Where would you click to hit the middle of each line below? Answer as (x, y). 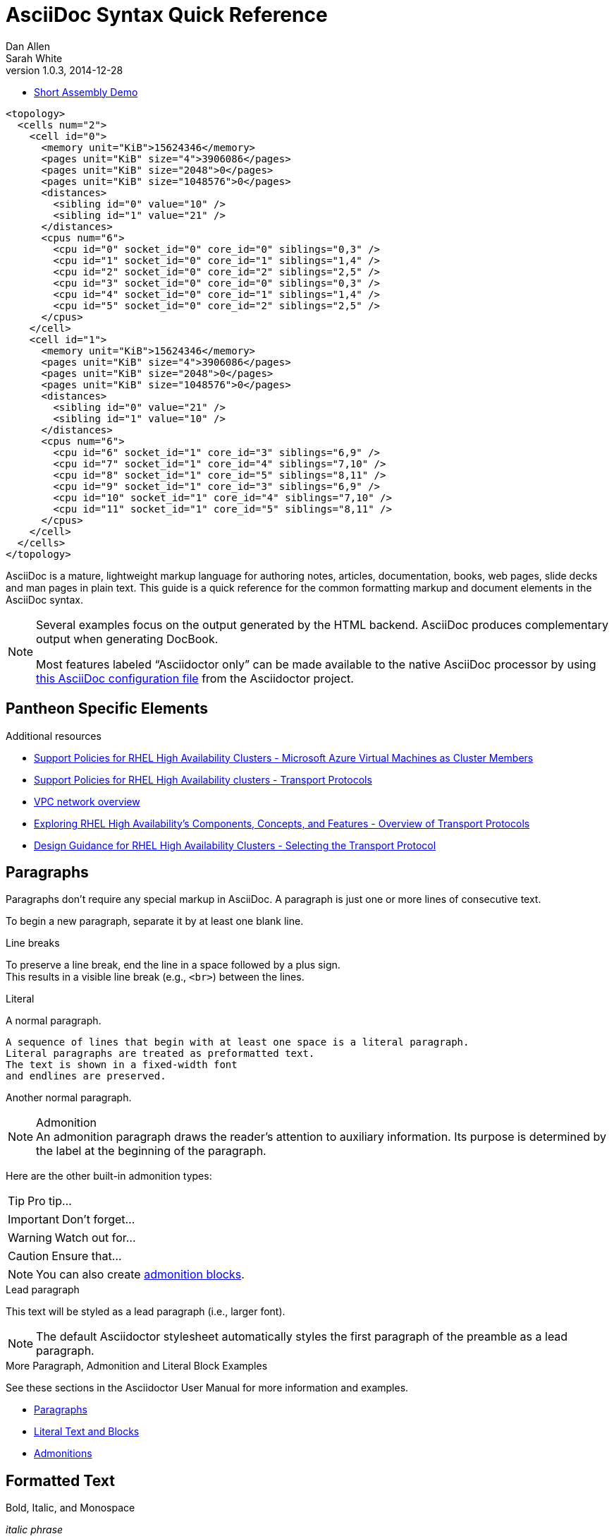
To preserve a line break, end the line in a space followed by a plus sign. (173, 965)
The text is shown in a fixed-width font (122, 1065)
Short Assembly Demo (86, 92)
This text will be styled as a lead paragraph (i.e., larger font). (146, 1312)
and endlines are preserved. (86, 1076)
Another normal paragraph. (69, 1098)
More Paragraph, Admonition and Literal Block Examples (137, 1366)
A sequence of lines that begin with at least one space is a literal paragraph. (238, 1042)
